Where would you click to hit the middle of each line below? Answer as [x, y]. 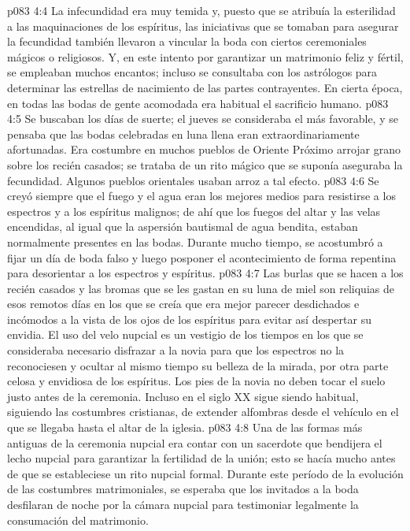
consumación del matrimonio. [78, 520]
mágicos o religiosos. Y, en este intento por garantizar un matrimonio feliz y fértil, [205, 56]
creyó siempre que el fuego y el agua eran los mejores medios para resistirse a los [201, 196]
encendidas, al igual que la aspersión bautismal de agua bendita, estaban [183, 227]
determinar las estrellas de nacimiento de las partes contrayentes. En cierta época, [205, 87]
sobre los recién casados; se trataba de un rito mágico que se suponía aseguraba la [205, 164]
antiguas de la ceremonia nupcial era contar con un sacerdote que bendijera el [195, 442]
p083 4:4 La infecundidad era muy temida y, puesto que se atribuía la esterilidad [201, 10]
